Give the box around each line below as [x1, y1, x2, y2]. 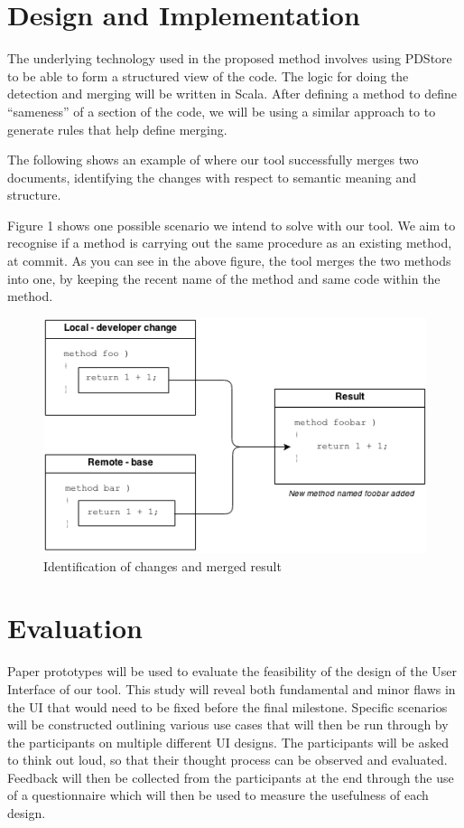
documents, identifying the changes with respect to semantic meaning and [7, 167, 416, 186]
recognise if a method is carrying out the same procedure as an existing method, [7, 233, 452, 252]
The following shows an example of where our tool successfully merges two [7, 150, 419, 169]
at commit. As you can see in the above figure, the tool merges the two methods [7, 251, 451, 270]
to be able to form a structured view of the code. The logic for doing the [7, 66, 409, 85]
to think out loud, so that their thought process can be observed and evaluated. [7, 750, 448, 769]
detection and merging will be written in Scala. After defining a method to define [7, 84, 457, 103]
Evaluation [7, 609, 143, 646]
